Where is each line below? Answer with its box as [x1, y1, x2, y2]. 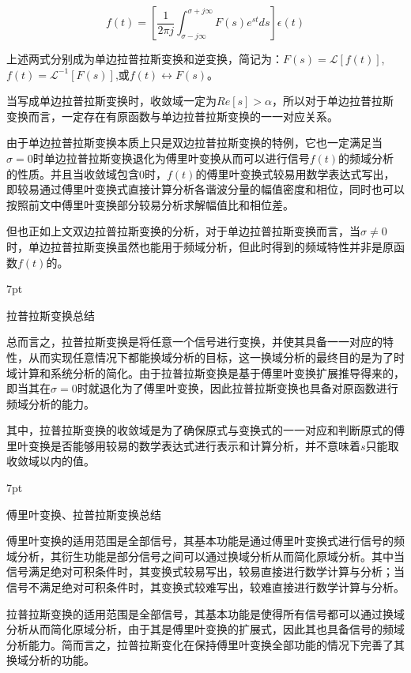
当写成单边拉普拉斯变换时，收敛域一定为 [6, 92, 217, 109]
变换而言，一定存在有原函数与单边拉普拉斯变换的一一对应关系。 [6, 107, 338, 124]
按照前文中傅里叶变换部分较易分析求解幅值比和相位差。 [6, 196, 294, 212]
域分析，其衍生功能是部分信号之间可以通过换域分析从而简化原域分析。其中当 [6, 547, 405, 564]
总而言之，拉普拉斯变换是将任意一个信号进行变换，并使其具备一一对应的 [6, 333, 383, 350]
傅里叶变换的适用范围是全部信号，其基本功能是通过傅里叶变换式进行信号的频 [6, 532, 405, 549]
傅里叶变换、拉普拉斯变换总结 [6, 506, 161, 522]
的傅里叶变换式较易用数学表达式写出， [195, 165, 395, 182]
